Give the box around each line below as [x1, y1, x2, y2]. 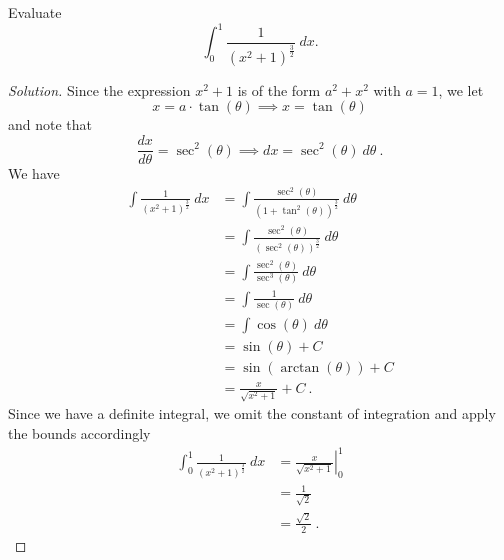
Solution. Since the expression [8, 79, 191, 100]
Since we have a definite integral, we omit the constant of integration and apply [8, 403, 496, 424]
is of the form [237, 79, 321, 100]
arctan [280, 361, 320, 376]
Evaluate [8, 2, 62, 22]
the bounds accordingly [8, 422, 151, 443]
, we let [438, 79, 484, 100]
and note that [8, 114, 93, 135]
